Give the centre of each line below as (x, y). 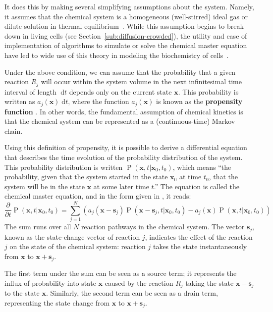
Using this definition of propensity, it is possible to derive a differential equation (126, 147)
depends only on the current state (120, 91)
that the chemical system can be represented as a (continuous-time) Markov (120, 121)
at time (190, 177)
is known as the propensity (199, 101)
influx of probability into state (50, 283)
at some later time (121, 186)
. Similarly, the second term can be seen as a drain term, (132, 293)
